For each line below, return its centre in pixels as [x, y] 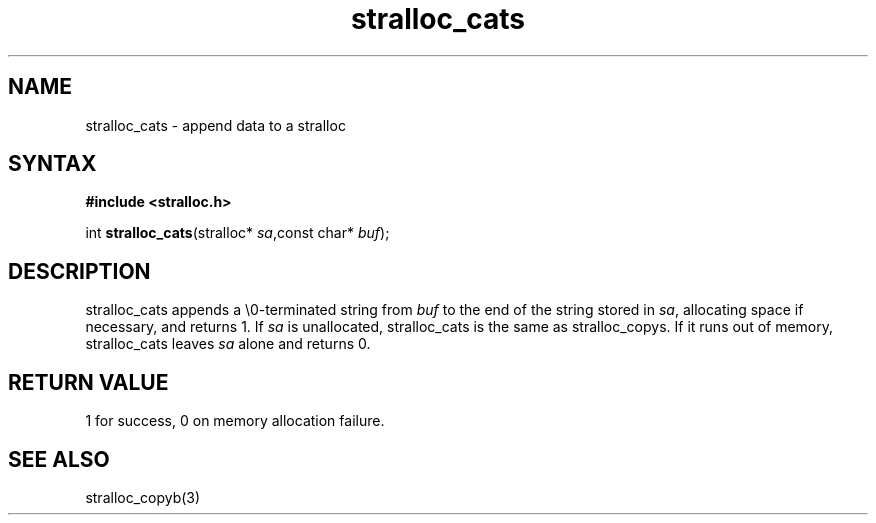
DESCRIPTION [79, 271]
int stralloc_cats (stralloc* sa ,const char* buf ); [237, 233]
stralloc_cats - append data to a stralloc [215, 125]
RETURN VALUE [88, 382]
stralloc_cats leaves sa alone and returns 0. [228, 344]
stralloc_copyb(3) [143, 497]
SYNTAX [52, 164]
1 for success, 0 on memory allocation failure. [235, 421]
